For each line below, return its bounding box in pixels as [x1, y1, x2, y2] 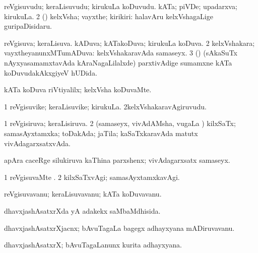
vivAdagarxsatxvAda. [4, 138, 71, 148]
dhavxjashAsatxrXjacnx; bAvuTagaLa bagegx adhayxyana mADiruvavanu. [4, 222, 235, 233]
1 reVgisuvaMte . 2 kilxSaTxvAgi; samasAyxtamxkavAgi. [4, 171, 180, 182]
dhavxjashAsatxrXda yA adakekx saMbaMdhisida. [4, 205, 161, 216]
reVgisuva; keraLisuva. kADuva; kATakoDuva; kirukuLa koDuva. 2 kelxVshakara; [4, 37, 255, 48]
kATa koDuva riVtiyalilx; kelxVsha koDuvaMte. [4, 84, 152, 95]
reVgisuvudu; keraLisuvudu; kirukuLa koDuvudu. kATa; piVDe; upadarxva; [4, 1, 237, 11]
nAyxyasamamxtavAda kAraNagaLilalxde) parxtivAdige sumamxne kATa [4, 57, 232, 68]
